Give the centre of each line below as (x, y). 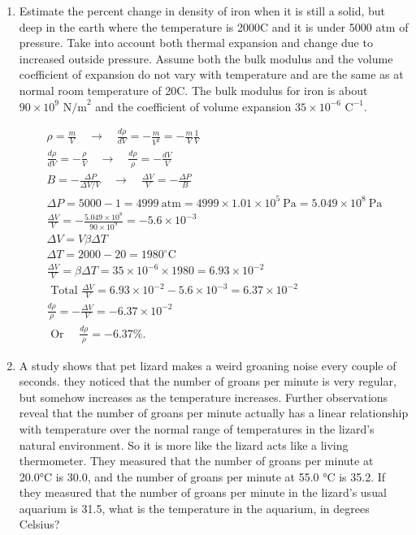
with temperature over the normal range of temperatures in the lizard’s (197, 428)
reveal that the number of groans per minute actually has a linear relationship (214, 413)
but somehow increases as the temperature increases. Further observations (204, 397)
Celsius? (39, 524)
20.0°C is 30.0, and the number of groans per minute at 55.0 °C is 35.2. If (202, 476)
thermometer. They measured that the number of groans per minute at (196, 461)
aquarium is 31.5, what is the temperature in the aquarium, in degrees (194, 508)
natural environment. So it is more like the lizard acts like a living (184, 444)
